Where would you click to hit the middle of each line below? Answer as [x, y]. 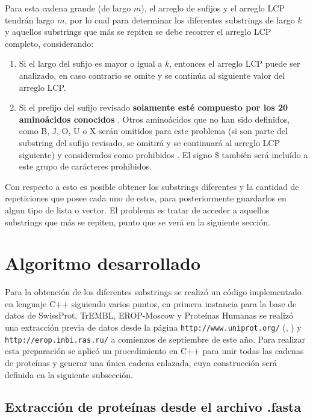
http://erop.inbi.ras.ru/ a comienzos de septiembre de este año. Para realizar [155, 339]
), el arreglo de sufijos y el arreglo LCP [213, 8]
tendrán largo [30, 20]
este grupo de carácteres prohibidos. [85, 166]
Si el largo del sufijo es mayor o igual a [91, 63]
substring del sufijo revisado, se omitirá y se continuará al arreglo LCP [149, 142]
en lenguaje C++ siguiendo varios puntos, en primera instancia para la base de [151, 303]
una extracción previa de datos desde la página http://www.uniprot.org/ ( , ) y [153, 327]
